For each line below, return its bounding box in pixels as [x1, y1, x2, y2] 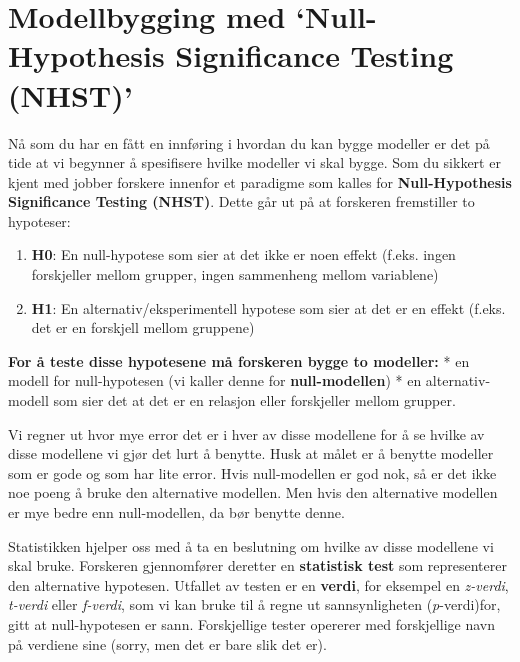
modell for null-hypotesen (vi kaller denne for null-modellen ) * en [8, 370, 422, 391]
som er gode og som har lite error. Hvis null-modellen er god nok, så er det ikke [8, 462, 497, 483]
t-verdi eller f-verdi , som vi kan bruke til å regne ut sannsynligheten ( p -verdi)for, [8, 594, 501, 615]
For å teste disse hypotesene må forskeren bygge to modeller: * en [8, 350, 470, 371]
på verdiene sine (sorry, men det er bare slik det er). [8, 633, 327, 654]
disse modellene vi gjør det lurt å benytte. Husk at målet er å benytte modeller [8, 443, 494, 464]
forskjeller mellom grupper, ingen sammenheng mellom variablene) [31, 264, 439, 285]
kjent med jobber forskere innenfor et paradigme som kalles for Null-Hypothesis [8, 171, 512, 192]
